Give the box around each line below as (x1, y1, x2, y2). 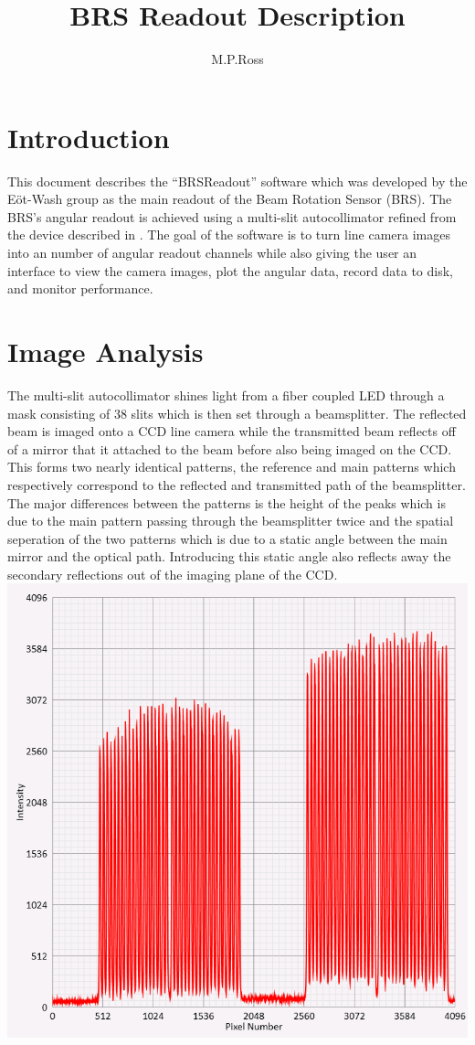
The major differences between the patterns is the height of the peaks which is (7, 493, 446, 512)
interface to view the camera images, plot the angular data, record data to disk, (7, 261, 453, 280)
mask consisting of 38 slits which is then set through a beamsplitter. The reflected (7, 403, 467, 422)
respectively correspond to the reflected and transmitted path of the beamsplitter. (7, 475, 466, 494)
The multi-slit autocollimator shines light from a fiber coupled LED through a (7, 385, 445, 404)
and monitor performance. (7, 279, 153, 298)
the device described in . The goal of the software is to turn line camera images (7, 225, 450, 244)
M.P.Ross (211, 49, 264, 69)
